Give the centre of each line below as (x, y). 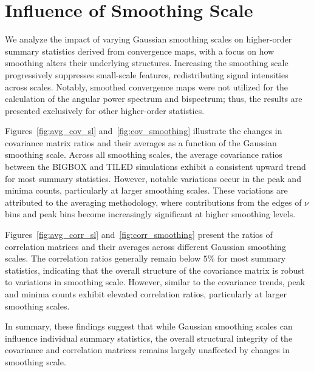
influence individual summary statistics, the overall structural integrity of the (149, 338)
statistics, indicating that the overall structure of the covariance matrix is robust (155, 270)
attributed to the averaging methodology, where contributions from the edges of (153, 202)
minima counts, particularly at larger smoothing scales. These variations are (146, 190)
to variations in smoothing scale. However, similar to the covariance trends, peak (155, 282)
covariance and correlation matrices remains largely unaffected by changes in (148, 350)
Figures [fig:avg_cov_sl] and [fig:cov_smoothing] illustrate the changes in (144, 131)
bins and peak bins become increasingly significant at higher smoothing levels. (150, 214)
